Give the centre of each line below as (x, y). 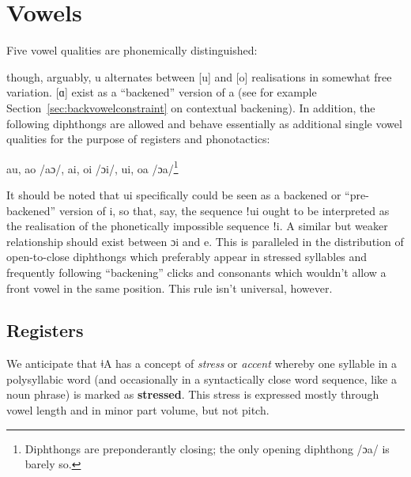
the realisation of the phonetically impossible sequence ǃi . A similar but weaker (197, 226)
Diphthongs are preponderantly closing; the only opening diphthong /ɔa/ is (207, 448)
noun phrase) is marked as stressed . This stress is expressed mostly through (193, 394)
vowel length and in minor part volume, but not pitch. (138, 410)
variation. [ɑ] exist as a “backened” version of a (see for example (162, 92)
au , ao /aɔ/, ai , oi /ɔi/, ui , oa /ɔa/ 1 (92, 167)
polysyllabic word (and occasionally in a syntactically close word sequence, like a (202, 379)
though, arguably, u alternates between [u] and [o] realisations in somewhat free (199, 76)
